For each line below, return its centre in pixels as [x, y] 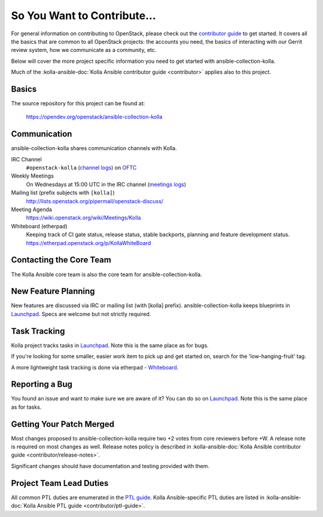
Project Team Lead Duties [60, 483]
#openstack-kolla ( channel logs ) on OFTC [81, 168]
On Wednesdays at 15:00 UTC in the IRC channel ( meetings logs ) [106, 184]
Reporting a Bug [42, 385]
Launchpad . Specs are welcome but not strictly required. [81, 314]
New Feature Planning [53, 291]
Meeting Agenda [31, 210]
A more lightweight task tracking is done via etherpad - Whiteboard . [95, 367]
